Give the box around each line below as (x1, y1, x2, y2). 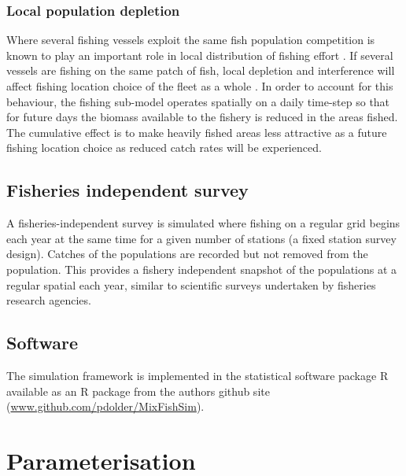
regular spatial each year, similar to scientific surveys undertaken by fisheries (6, 276, 376, 293)
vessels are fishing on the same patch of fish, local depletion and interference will (6, 62, 395, 79)
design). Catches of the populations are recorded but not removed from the (6, 245, 368, 262)
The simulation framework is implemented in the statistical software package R (6, 367, 389, 383)
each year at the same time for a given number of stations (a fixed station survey (6, 230, 397, 246)
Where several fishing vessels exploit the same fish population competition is (6, 31, 375, 48)
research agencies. (6, 292, 91, 308)
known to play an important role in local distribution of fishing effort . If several (6, 46, 393, 63)
